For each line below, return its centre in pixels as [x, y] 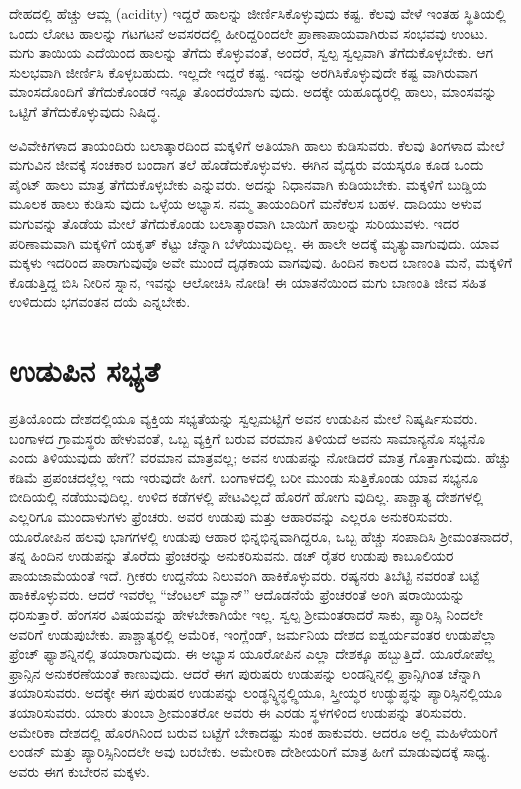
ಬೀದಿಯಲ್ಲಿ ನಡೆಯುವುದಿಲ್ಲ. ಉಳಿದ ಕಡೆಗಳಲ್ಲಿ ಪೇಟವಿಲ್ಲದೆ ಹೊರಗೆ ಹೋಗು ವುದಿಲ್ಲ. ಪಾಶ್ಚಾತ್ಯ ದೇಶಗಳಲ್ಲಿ [246, 496]
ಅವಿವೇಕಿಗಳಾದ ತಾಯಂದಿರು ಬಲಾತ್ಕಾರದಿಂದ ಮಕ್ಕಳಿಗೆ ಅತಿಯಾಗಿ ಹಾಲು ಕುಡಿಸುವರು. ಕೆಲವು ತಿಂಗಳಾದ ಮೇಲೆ [257, 144]
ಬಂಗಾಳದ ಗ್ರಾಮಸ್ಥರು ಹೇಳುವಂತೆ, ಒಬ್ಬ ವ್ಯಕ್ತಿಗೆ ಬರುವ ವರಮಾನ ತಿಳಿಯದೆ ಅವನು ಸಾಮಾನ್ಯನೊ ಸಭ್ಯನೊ [247, 437]
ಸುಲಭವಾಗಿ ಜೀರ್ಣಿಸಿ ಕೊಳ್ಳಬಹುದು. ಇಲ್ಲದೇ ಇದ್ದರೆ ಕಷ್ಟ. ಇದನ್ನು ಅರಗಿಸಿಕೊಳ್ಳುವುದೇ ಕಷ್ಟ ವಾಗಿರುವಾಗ [243, 71]
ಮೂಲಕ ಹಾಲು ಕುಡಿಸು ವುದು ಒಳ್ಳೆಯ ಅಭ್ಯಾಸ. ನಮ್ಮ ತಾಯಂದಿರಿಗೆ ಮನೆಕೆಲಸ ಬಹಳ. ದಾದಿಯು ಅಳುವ [245, 203]
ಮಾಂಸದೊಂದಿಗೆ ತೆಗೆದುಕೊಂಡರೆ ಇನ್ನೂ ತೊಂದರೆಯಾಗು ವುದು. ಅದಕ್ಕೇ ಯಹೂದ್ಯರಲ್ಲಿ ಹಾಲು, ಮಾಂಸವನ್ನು [253, 91]
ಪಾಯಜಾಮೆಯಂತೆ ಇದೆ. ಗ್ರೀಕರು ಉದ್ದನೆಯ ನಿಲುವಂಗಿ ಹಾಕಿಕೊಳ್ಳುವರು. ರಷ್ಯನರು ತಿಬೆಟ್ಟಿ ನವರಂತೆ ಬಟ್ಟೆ [244, 574]
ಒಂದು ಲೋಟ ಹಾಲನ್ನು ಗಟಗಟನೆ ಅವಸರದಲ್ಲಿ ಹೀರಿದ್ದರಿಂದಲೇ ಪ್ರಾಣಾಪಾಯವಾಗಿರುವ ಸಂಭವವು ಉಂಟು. [248, 32]
